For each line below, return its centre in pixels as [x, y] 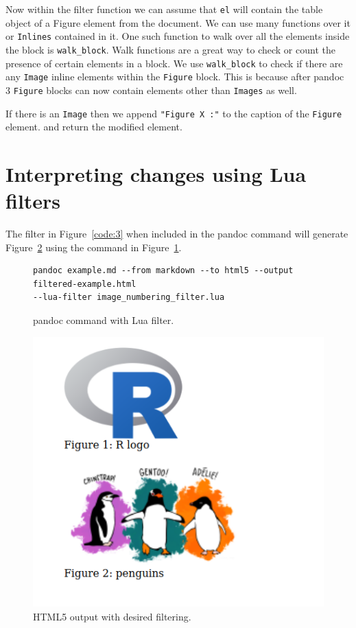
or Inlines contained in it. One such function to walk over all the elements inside [178, 36]
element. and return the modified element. [94, 127]
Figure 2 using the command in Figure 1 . [94, 247]
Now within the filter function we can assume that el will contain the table [164, 9]
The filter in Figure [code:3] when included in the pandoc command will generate [177, 234]
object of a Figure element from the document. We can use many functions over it [178, 22]
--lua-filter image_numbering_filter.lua [129, 298]
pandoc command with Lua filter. [104, 320]
